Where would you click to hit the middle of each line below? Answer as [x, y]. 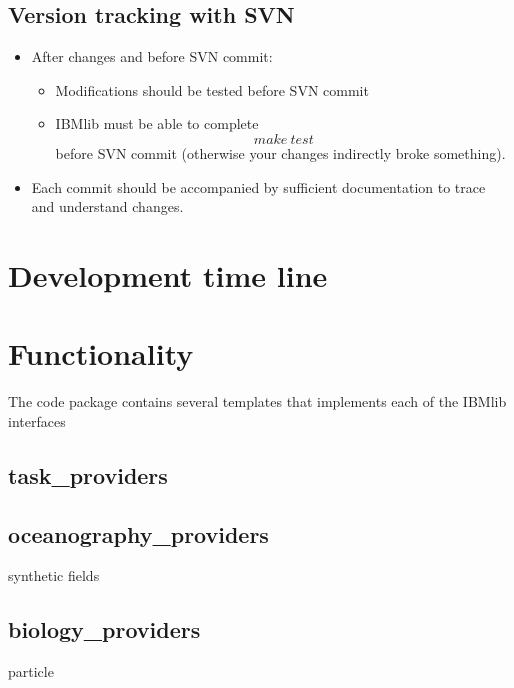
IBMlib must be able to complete [157, 123]
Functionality [101, 353]
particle [31, 671]
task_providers [88, 474]
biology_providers [104, 629]
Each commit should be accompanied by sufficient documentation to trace [258, 186]
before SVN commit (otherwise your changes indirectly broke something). [280, 152]
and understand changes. [107, 206]
